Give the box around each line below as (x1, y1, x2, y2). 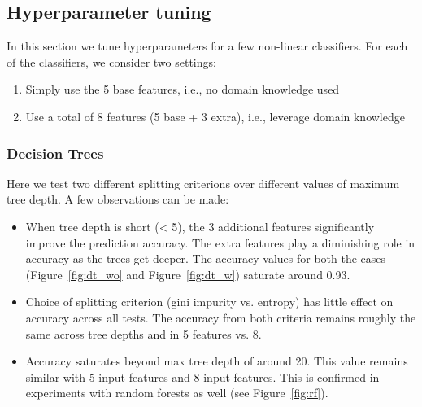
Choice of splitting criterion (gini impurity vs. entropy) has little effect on (25, 293, 394, 310)
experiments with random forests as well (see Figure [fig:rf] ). (25, 384, 328, 401)
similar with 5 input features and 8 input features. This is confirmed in (25, 368, 380, 385)
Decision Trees (7, 142, 104, 163)
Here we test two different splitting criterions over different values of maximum (7, 174, 400, 191)
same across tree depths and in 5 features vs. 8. (25, 325, 262, 342)
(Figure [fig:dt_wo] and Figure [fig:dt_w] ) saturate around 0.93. (25, 265, 350, 282)
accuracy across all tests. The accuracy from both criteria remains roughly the (25, 309, 416, 326)
